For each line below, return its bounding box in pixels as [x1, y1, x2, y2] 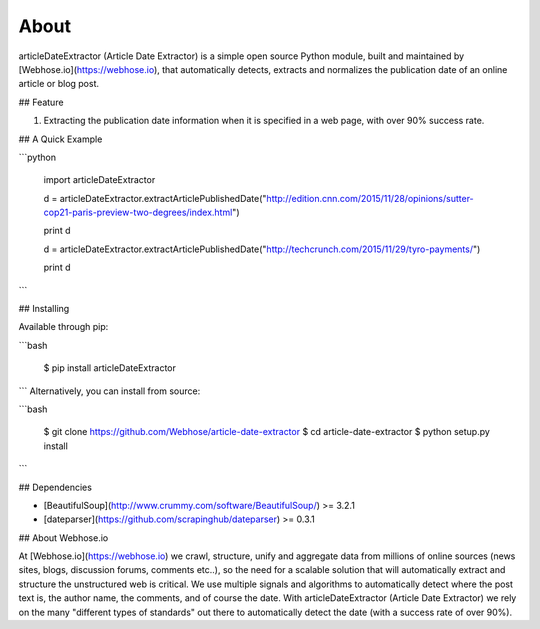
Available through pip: [18, 321, 109, 333]
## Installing [18, 303, 70, 315]
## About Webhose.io [18, 531, 109, 544]
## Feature [18, 96, 64, 108]
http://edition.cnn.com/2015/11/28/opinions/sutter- [266, 192, 474, 204]
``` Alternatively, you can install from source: [18, 385, 201, 397]
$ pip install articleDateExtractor [43, 362, 177, 374]
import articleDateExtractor [43, 174, 156, 186]
